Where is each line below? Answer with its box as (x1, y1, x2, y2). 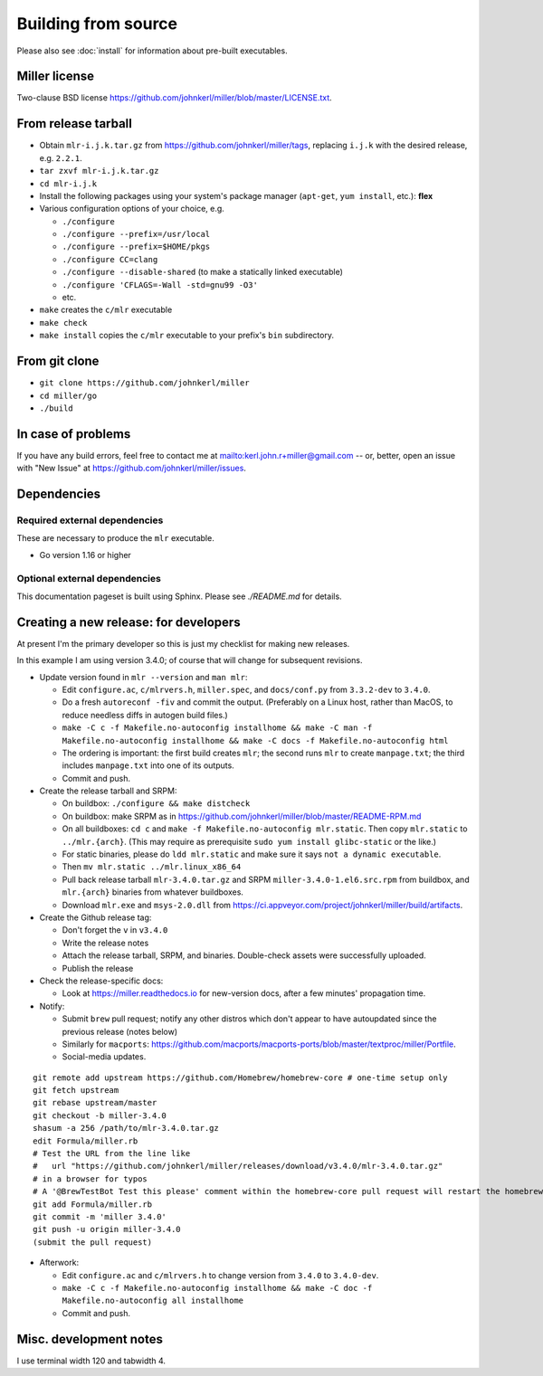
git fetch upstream (33, 1086, 119, 1096)
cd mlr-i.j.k (39, 178, 98, 189)
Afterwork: (39, 1257, 80, 1268)
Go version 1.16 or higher (39, 549, 131, 560)
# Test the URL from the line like (33, 1149, 191, 1159)
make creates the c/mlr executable (39, 304, 173, 316)
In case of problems (16, 426, 131, 441)
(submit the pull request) (33, 1237, 153, 1248)
